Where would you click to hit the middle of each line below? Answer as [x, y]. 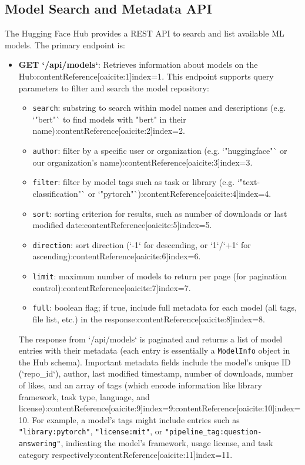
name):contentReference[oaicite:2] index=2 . [109, 131]
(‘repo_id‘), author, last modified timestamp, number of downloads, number [156, 373]
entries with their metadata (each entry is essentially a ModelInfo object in [154, 350]
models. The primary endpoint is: [65, 44]
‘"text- [249, 182]
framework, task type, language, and [84, 396]
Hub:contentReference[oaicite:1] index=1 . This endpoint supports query [146, 76]
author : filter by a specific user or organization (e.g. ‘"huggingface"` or [160, 151]
